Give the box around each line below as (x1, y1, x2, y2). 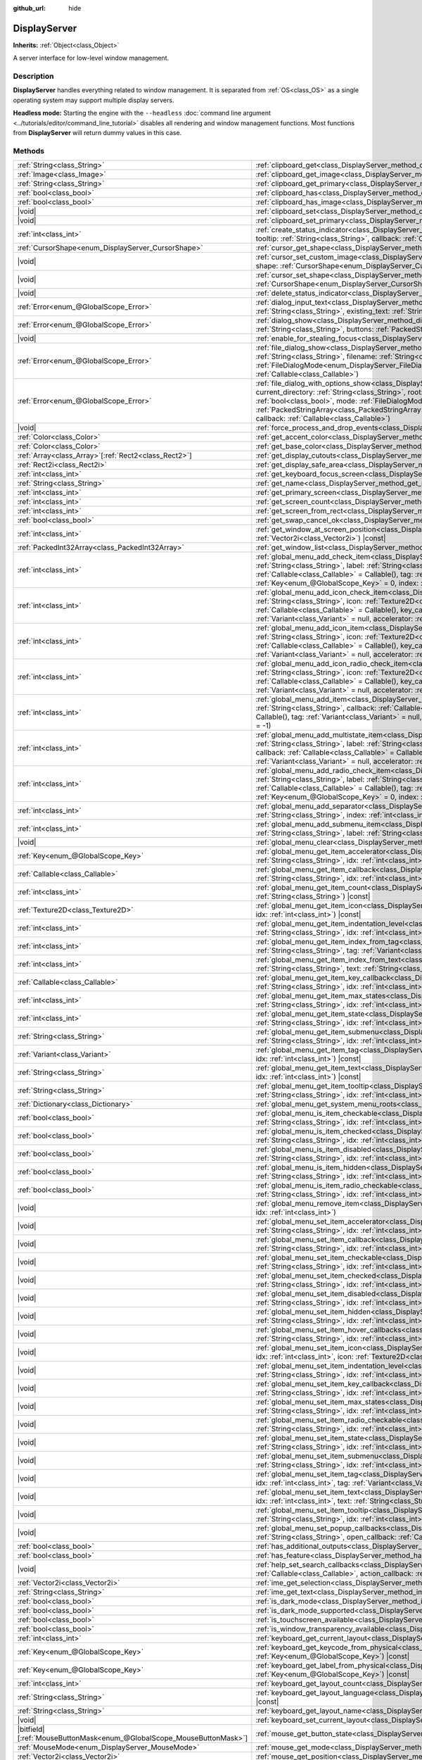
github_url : (13, 4, 46, 12)
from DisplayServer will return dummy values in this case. (13, 129, 182, 137)
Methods (13, 146, 45, 156)
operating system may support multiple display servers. (13, 96, 174, 104)
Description (13, 71, 54, 81)
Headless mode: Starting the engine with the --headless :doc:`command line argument (13, 109, 271, 118)
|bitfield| (17, 1725, 45, 1735)
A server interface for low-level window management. (13, 54, 169, 63)
